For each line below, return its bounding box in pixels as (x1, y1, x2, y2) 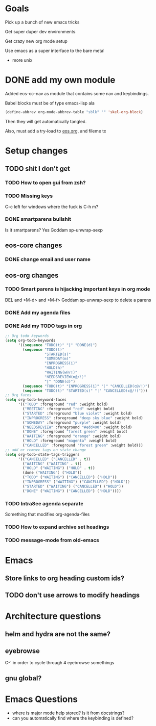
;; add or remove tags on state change (5, 447, 87, 452)
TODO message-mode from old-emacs (5, 537, 99, 544)
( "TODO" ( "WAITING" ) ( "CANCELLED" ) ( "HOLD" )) (22, 475, 117, 480)
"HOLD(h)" (44, 365, 65, 370)
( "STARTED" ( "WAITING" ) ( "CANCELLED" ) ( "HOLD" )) (22, 484, 124, 489)
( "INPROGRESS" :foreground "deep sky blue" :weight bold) (22, 415, 143, 420)
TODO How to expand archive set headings (5, 523, 110, 530)
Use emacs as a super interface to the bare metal (5, 48, 105, 53)
